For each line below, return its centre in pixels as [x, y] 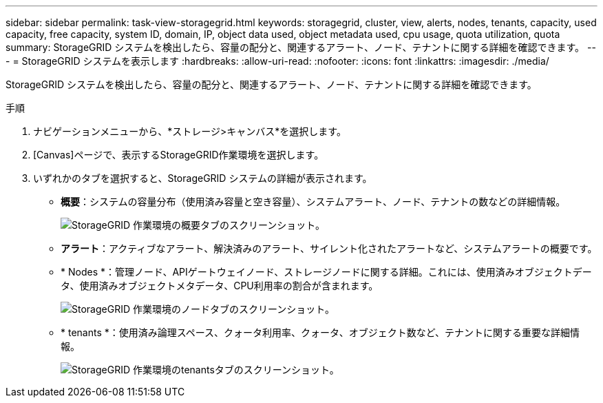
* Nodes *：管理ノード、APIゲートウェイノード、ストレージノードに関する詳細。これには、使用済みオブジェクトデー [326, 272]
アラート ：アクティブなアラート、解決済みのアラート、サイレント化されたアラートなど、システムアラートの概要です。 [329, 248]
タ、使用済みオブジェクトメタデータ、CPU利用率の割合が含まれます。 [220, 286]
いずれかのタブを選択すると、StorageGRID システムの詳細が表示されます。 [203, 178]
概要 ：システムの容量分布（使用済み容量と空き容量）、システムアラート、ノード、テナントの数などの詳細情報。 [313, 201]
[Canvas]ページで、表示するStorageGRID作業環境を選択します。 [179, 155]
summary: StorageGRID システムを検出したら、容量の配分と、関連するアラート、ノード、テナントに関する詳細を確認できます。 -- [301, 47]
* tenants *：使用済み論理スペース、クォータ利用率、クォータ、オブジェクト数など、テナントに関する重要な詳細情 [320, 332]
